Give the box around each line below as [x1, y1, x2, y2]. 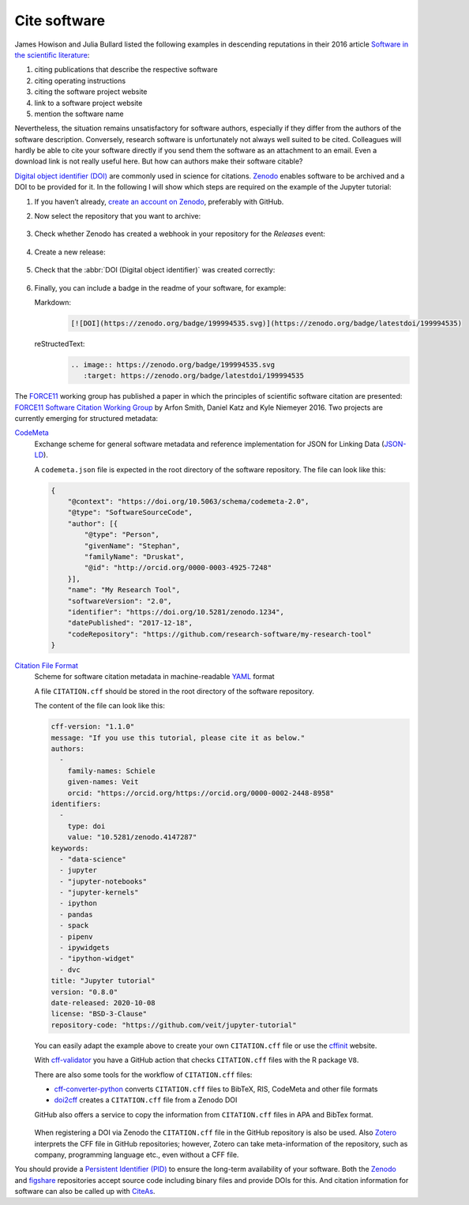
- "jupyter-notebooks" [59, 877, 148, 886]
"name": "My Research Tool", [67, 585, 181, 595]
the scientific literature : [14, 50, 90, 59]
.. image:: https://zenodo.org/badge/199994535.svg [70, 360, 276, 369]
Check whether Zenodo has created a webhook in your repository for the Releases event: [34, 229, 325, 238]
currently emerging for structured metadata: [14, 414, 158, 423]
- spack [59, 921, 89, 930]
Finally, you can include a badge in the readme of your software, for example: [34, 283, 287, 292]
